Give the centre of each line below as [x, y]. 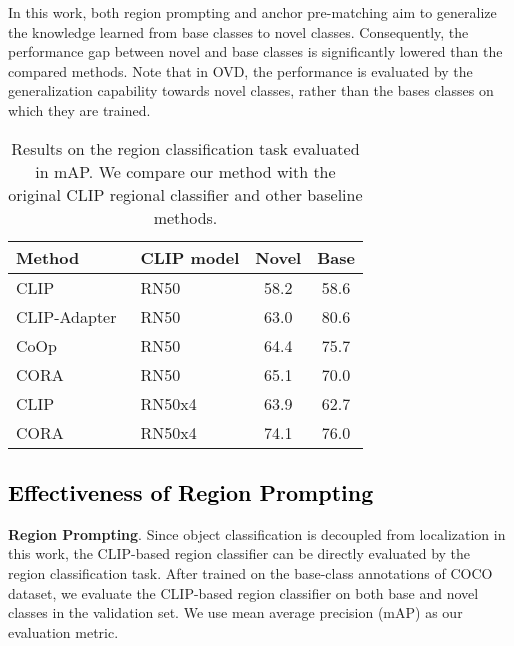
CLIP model [190, 257]
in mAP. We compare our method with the [185, 171]
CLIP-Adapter [66, 316]
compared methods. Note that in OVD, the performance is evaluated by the [240, 70]
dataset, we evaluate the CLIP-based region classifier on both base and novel [243, 592]
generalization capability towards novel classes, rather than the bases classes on [251, 90]
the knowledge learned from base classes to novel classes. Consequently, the [238, 31]
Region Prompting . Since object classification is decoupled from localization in [257, 533]
